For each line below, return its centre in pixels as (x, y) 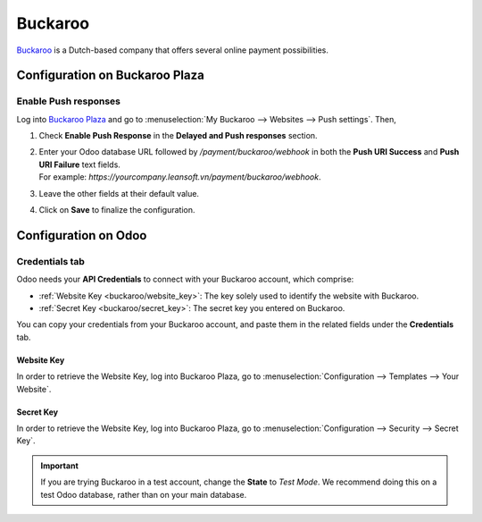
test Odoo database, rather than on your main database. (144, 494)
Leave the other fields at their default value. (119, 193)
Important (60, 466)
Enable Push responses (68, 101)
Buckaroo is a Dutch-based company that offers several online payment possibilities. (173, 50)
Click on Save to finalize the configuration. (117, 210)
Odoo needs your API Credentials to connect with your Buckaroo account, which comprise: (185, 279)
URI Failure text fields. (79, 164)
